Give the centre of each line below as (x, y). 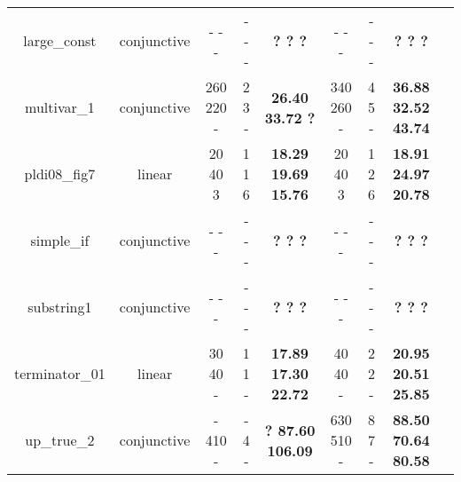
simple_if (60, 240)
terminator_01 (60, 373)
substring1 (60, 307)
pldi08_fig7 (60, 174)
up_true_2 (60, 440)
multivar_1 (60, 107)
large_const (60, 40)
